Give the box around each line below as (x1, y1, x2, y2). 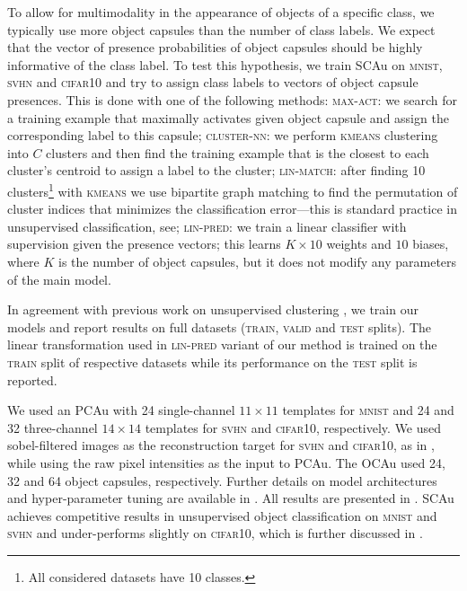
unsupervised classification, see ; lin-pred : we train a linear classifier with (7, 216, 407, 235)
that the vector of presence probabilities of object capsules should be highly (7, 38, 423, 57)
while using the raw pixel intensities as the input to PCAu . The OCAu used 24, (7, 453, 445, 472)
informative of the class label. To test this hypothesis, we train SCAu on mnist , (7, 55, 443, 74)
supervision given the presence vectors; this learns (7, 234, 281, 253)
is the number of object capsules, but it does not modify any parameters (58, 251, 457, 270)
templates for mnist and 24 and (282, 401, 454, 419)
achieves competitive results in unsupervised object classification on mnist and (7, 506, 437, 525)
